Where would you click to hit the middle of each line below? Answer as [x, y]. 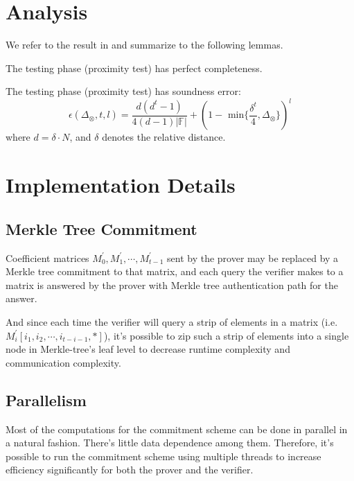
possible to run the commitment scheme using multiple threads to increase [163, 456]
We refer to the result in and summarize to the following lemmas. [144, 45]
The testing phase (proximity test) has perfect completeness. [134, 68]
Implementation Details [121, 185]
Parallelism [46, 400]
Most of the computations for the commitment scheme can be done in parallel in [177, 429]
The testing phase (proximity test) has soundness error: [123, 91]
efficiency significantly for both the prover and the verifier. [130, 470]
